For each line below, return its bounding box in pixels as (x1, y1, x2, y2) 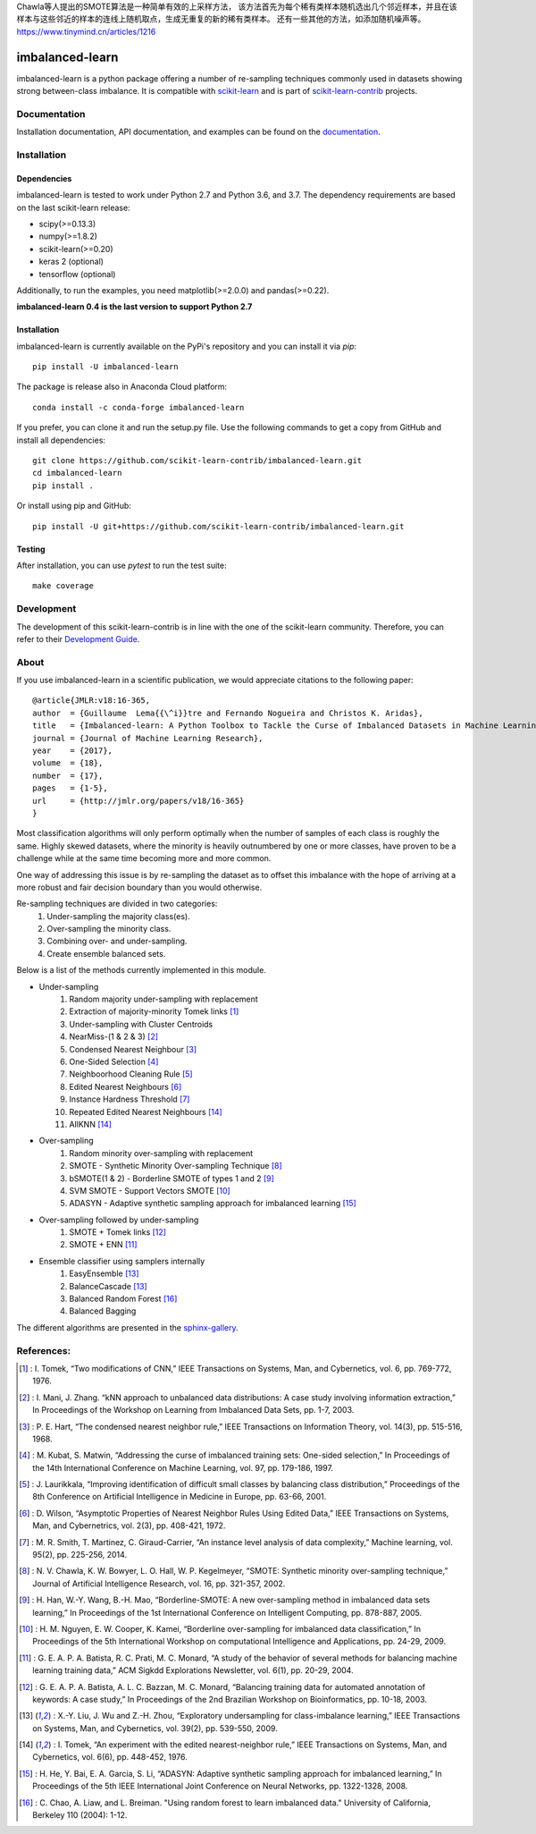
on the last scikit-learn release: (16, 202, 130, 213)
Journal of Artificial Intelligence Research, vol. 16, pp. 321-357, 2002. (32, 1578, 286, 1589)
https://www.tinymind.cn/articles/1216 (16, 26, 156, 37)
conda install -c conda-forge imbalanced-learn (32, 402, 245, 412)
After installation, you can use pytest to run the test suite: (16, 560, 227, 570)
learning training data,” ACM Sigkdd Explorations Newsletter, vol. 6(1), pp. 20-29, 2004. (32, 1665, 354, 1676)
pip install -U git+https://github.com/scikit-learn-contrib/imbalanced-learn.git (32, 521, 405, 531)
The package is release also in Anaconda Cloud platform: (16, 381, 228, 393)
